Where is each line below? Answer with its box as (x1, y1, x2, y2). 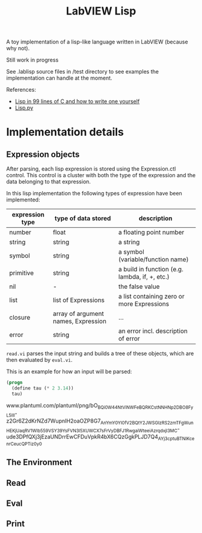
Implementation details (6, 125, 124, 139)
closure (9, 314, 31, 322)
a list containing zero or (118, 292, 185, 301)
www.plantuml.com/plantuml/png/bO (6, 402, 98, 409)
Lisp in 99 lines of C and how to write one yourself (14, 98, 140, 105)
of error (118, 335, 140, 343)
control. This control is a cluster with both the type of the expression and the (6, 172, 196, 179)
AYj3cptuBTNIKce (158, 435, 195, 441)
